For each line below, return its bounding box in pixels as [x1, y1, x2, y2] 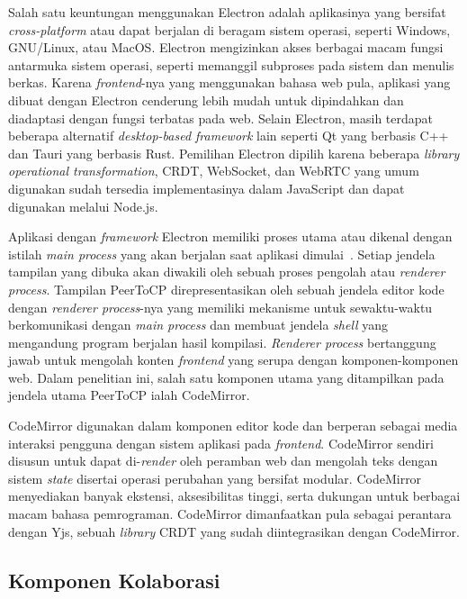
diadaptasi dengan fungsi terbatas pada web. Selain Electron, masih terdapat [8, 108, 434, 127]
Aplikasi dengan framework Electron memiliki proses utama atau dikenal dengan [8, 227, 453, 246]
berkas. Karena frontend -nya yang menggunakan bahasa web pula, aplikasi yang [8, 73, 451, 92]
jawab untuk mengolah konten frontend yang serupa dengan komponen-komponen [8, 350, 459, 369]
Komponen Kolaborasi [8, 566, 220, 594]
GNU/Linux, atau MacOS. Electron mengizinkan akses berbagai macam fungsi [8, 38, 444, 57]
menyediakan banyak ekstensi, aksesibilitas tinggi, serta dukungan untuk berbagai [8, 486, 461, 505]
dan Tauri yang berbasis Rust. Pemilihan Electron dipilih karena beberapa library [8, 143, 460, 162]
